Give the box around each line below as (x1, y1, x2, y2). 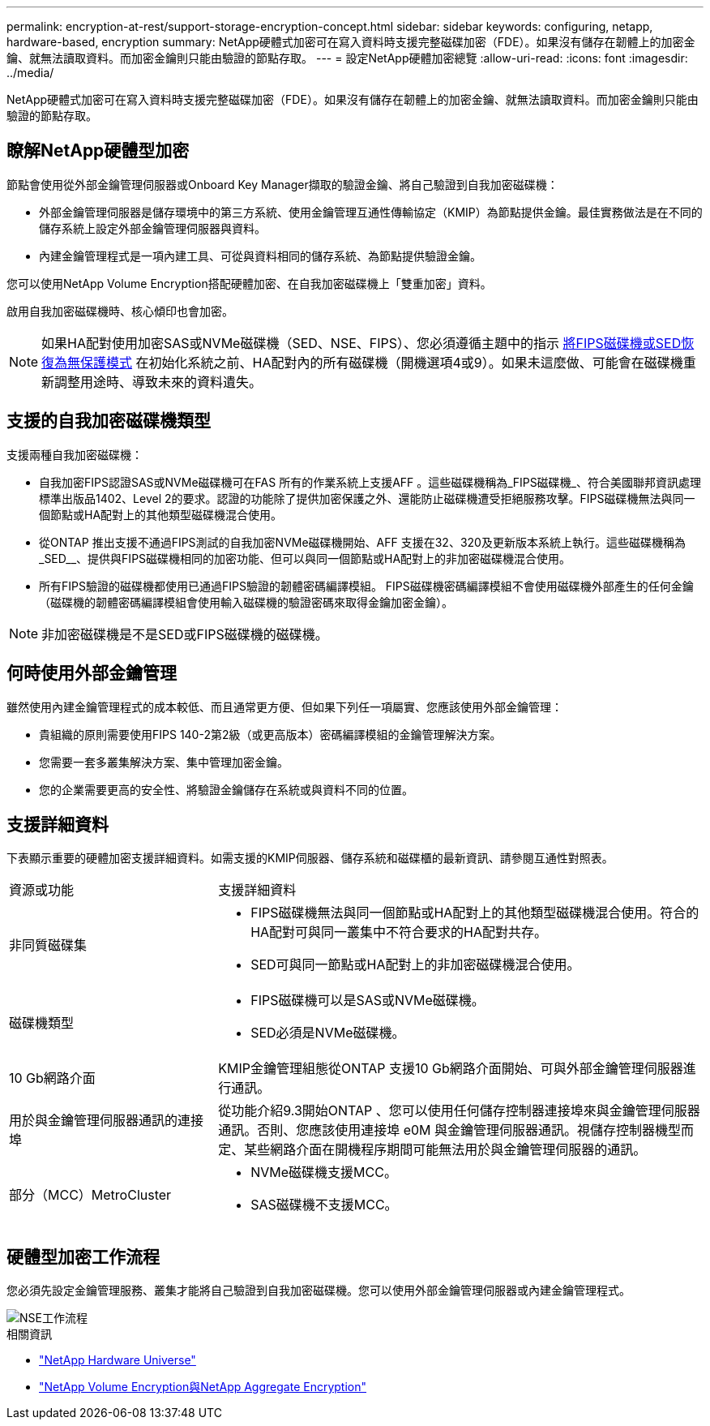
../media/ (6, 66, 54, 79)
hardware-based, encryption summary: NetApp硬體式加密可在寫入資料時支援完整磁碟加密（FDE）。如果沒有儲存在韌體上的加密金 (6, 35, 695, 49)
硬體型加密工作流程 (6, 1246, 160, 1267)
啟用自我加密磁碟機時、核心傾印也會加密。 (6, 303, 233, 318)
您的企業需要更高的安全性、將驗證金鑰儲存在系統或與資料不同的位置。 (39, 782, 413, 797)
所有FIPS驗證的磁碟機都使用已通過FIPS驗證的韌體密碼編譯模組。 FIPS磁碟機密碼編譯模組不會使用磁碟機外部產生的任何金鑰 (39, 578, 694, 593)
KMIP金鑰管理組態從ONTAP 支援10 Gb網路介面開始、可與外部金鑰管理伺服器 (218, 1060, 683, 1077)
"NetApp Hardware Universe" (39, 1353, 196, 1368)
